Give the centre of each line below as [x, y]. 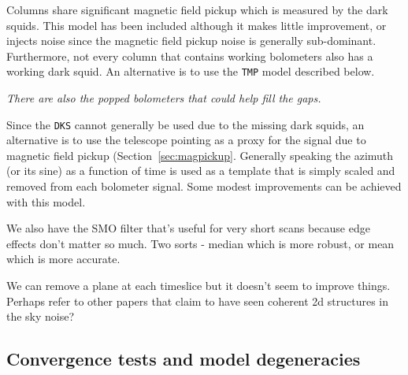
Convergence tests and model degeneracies [184, 359]
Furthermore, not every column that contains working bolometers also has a [190, 56]
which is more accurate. [63, 259]
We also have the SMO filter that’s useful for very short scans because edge [188, 228]
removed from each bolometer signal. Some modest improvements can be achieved [204, 186]
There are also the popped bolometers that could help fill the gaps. [164, 98]
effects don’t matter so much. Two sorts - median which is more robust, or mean [200, 243]
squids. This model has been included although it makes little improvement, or [197, 25]
